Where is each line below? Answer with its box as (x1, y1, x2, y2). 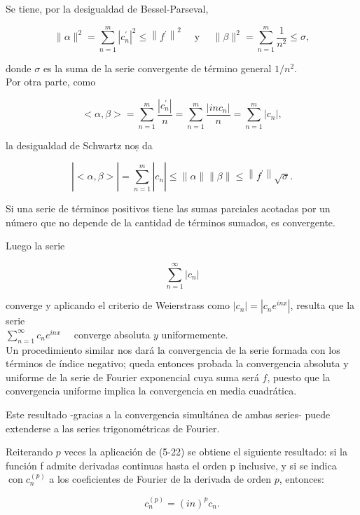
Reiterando (6, 444, 53, 459)
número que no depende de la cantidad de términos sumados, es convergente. (6, 214, 335, 229)
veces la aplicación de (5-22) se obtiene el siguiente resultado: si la (64, 444, 347, 459)
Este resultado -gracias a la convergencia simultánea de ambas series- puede (6, 406, 331, 421)
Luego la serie (6, 238, 65, 253)
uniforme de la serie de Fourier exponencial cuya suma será (6, 369, 259, 384)
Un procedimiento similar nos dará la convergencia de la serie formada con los (6, 342, 340, 357)
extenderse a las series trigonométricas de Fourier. (6, 420, 220, 435)
